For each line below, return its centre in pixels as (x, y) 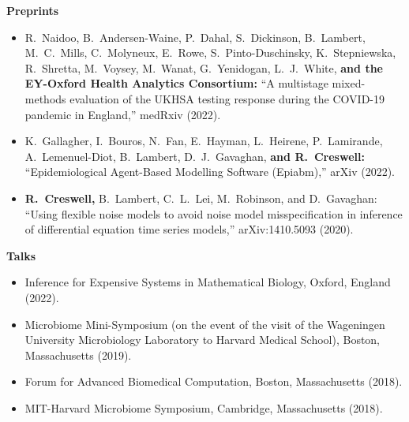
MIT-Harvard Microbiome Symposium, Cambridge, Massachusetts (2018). (204, 407)
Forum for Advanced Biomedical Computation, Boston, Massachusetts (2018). (214, 381)
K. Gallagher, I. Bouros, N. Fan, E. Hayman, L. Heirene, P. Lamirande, (204, 141)
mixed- (349, 83)
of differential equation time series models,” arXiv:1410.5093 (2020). (189, 229)
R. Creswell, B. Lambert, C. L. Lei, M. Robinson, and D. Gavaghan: (201, 198)
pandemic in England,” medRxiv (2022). (123, 114)
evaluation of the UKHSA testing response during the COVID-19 (227, 98)
